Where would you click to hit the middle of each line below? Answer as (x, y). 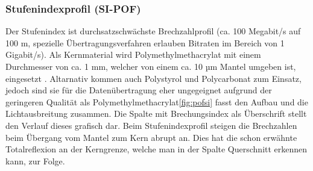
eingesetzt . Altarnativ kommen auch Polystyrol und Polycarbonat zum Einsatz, (153, 78)
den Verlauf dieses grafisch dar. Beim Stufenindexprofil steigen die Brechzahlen (151, 125)
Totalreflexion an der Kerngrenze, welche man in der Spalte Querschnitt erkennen (156, 149)
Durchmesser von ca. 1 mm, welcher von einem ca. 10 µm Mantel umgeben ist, (151, 66)
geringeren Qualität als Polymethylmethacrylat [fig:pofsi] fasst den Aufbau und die (157, 101)
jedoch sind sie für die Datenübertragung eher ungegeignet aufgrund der (139, 90)
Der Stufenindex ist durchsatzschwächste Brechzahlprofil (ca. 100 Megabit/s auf (153, 31)
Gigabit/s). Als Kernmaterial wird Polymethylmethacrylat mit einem (133, 54)
